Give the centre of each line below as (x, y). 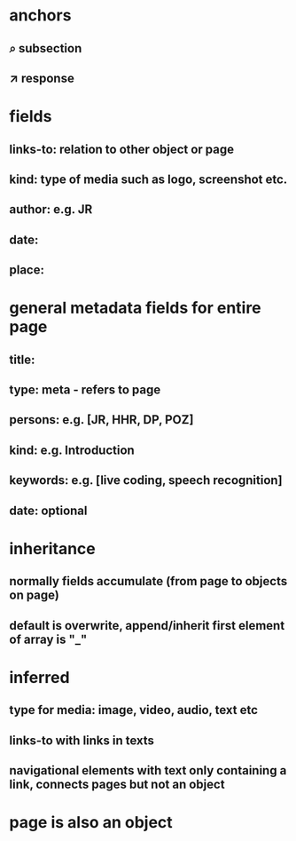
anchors (40, 16)
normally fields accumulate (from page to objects (148, 581)
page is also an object (91, 823)
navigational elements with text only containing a (148, 770)
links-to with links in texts (82, 740)
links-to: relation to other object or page (122, 149)
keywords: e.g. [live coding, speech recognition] (146, 480)
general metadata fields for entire (135, 308)
